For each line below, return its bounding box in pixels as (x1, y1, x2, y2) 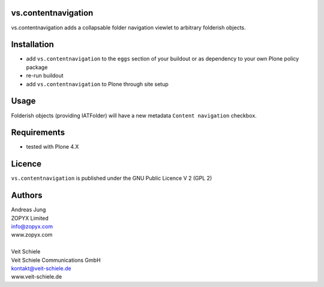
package (26, 64, 48, 71)
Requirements (11, 128, 65, 138)
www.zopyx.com (11, 231, 53, 238)
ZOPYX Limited (11, 215, 49, 222)
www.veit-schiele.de (11, 273, 62, 280)
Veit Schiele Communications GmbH (11, 256, 101, 264)
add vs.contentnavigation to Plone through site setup (26, 80, 169, 87)
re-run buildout (26, 72, 64, 79)
